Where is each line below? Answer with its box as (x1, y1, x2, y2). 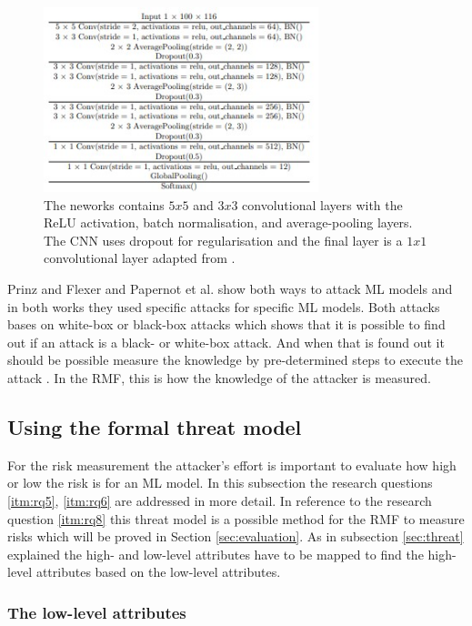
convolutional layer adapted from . (44, 248, 236, 268)
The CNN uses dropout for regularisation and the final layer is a (44, 230, 403, 249)
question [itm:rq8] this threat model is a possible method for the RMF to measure (7, 509, 465, 528)
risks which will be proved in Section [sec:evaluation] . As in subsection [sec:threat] (7, 527, 464, 546)
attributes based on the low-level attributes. (35, 562, 281, 581)
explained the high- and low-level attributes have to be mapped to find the (7, 544, 424, 563)
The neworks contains (44, 195, 165, 214)
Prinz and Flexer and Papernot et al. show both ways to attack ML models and (7, 279, 453, 298)
